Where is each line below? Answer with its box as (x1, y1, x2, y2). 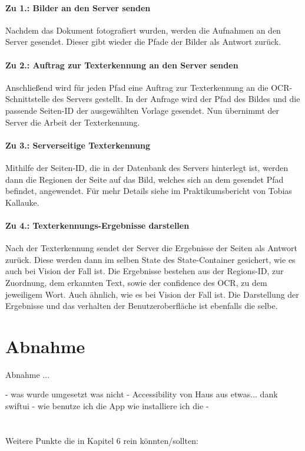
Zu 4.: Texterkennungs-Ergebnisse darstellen (5, 219, 190, 231)
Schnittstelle (5, 93, 50, 105)
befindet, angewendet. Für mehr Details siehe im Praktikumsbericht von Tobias (5, 185, 292, 197)
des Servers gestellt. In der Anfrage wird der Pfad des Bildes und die (52, 93, 300, 105)
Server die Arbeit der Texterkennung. (5, 116, 140, 128)
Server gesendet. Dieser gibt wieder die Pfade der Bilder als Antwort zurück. (5, 35, 281, 48)
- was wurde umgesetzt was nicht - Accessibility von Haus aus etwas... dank (5, 388, 278, 400)
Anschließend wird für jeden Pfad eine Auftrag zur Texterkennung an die (5, 81, 268, 93)
